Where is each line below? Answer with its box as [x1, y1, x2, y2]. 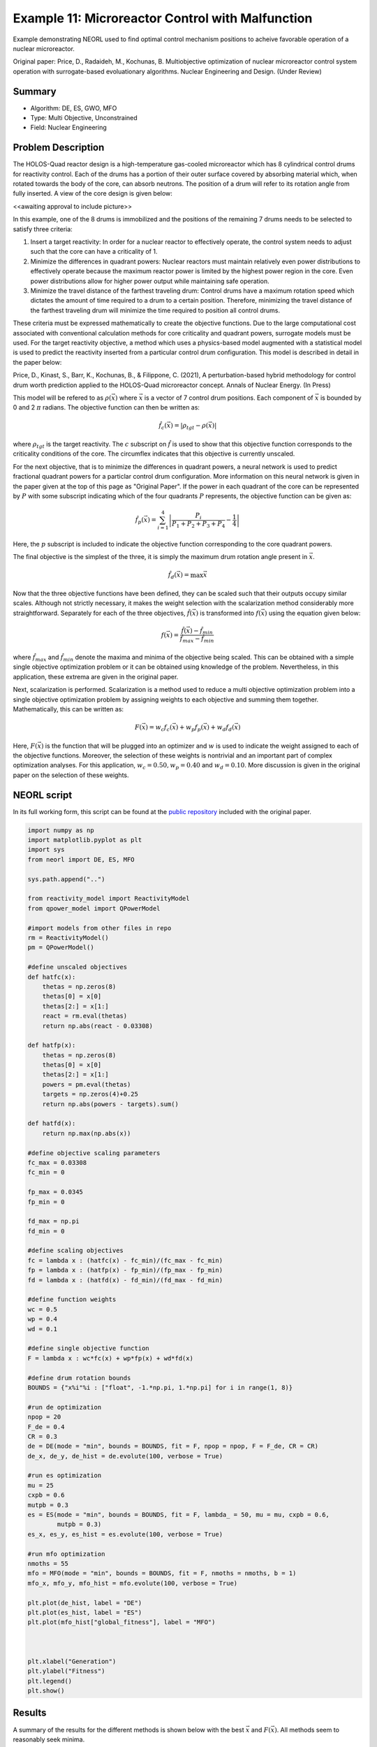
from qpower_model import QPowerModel [27, 904, 161, 912]
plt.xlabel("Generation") [27, 1657, 117, 1665]
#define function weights [27, 1296, 117, 1303]
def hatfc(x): [27, 973, 76, 981]
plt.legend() [27, 1677, 73, 1685]
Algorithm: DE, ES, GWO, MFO [30, 103, 117, 112]
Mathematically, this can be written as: [13, 704, 124, 713]
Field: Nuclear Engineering [30, 123, 108, 132]
